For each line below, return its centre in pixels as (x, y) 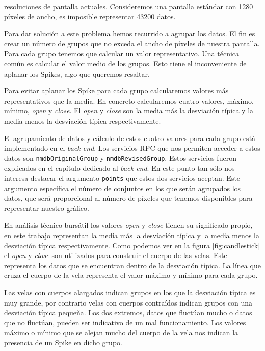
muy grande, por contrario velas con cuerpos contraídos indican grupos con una (128, 302)
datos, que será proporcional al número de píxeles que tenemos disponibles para (128, 198)
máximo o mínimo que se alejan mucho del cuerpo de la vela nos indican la (121, 332)
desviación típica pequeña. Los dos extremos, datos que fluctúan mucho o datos (128, 312)
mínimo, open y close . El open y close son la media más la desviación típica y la (129, 111)
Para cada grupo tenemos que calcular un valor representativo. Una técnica (122, 53)
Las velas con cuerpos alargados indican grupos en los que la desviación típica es (130, 292)
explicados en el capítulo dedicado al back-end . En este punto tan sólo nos (120, 168)
